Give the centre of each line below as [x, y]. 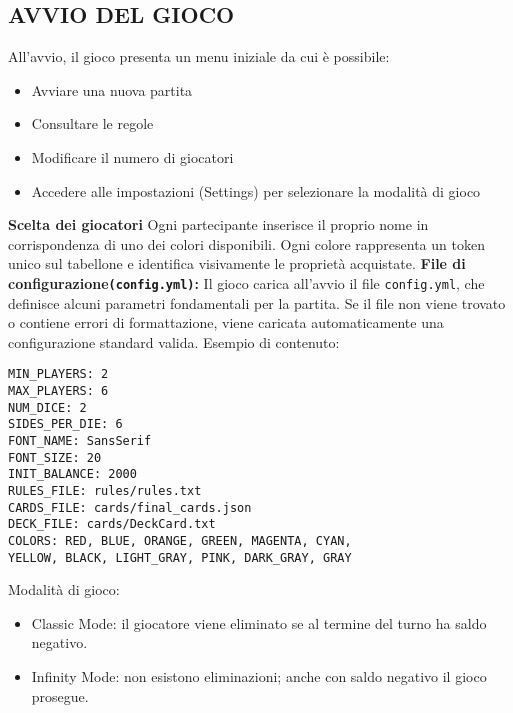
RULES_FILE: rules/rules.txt [105, 490]
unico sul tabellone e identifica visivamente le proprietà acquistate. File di [237, 263]
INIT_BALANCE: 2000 [72, 474]
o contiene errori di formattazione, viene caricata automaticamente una [226, 322]
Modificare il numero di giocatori [132, 156]
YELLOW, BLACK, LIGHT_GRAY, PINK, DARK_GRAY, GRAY [180, 557]
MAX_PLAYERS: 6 [58, 391]
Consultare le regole [92, 123]
